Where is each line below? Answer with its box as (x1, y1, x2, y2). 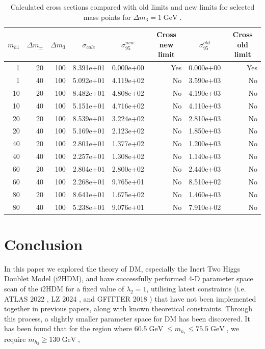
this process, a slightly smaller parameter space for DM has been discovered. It (4, 313, 250, 324)
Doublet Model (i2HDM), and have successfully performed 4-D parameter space (4, 273, 253, 284)
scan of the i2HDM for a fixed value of (4, 283, 124, 293)
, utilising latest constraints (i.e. (146, 283, 246, 293)
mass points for (83, 11, 131, 22)
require (4, 334, 26, 344)
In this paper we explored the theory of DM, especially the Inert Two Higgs (4, 263, 241, 274)
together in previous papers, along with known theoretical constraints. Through (4, 303, 253, 314)
